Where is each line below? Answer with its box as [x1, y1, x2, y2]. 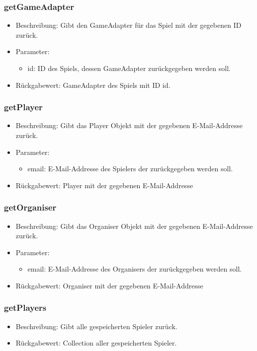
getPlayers [4, 301, 47, 314]
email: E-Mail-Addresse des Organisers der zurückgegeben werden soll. [27, 264, 242, 274]
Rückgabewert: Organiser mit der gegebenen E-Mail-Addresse [15, 280, 203, 290]
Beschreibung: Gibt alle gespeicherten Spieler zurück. [15, 321, 177, 331]
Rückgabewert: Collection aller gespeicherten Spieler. [15, 338, 177, 348]
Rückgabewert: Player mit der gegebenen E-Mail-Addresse [15, 180, 193, 190]
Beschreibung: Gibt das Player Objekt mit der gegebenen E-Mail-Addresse [15, 120, 243, 131]
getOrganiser [4, 201, 57, 213]
